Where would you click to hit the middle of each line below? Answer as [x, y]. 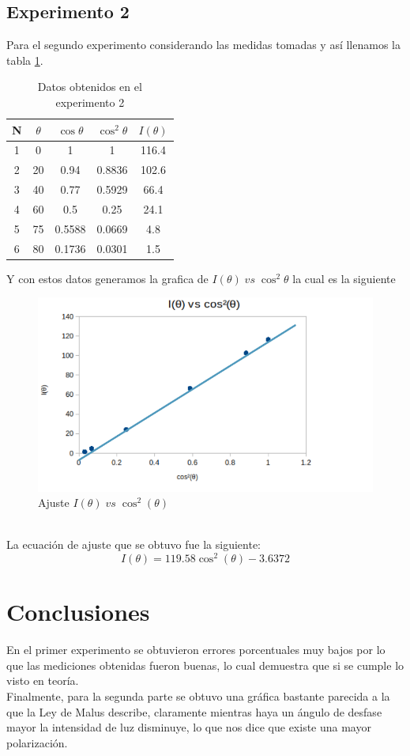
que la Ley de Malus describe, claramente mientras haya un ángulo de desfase [194, 711]
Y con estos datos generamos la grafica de [107, 278]
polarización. [37, 742]
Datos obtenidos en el [90, 87]
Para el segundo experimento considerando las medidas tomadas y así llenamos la [203, 45]
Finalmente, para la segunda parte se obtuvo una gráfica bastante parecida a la [198, 696]
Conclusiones [78, 612]
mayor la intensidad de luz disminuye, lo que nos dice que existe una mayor [189, 727]
